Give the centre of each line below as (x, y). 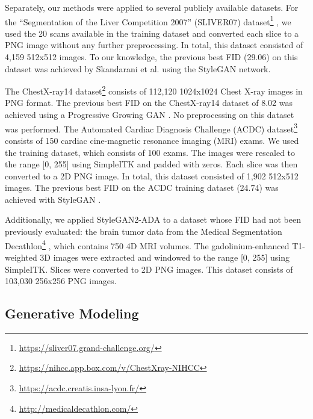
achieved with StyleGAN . (53, 199)
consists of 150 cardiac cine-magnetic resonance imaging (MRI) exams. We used (152, 140)
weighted (21, 257)
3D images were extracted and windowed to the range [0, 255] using (165, 257)
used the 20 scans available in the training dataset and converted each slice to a (152, 33)
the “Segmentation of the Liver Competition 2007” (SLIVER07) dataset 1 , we (148, 20)
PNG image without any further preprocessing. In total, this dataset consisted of (154, 45)
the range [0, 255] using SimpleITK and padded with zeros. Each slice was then (151, 164)
